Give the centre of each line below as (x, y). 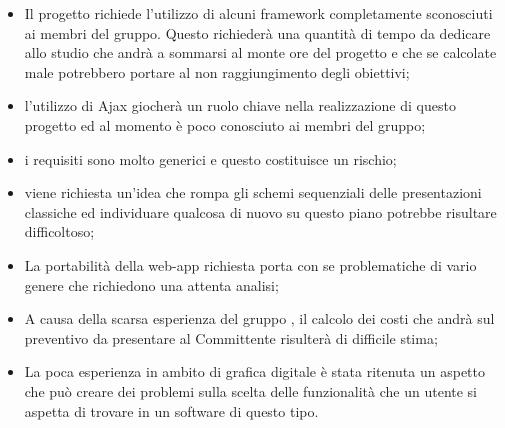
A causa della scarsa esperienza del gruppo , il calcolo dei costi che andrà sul (259, 318)
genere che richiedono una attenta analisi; (151, 284)
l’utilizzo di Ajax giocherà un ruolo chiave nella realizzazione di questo (240, 105)
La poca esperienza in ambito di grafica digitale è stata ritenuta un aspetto (255, 371)
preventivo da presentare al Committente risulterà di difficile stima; (231, 337)
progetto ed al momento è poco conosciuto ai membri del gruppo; (225, 124)
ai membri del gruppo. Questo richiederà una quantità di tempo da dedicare (257, 32)
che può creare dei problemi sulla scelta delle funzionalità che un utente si (251, 390)
